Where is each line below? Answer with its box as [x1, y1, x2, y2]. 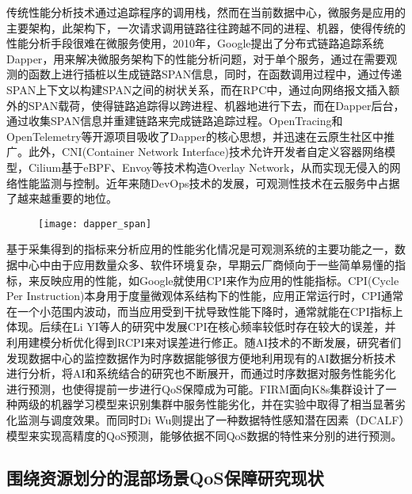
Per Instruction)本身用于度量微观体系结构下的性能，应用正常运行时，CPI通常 [6, 287, 404, 304]
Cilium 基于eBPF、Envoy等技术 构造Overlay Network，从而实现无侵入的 [28, 158, 390, 175]
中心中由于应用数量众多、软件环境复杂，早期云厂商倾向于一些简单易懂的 [17, 256, 395, 272]
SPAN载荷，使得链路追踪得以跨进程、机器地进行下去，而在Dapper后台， [28, 97, 405, 113]
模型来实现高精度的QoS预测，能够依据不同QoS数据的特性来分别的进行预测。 [6, 427, 402, 443]
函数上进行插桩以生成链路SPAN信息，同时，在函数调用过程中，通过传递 [28, 66, 402, 82]
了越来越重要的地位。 [6, 190, 117, 207]
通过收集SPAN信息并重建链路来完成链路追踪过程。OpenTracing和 [6, 112, 343, 129]
